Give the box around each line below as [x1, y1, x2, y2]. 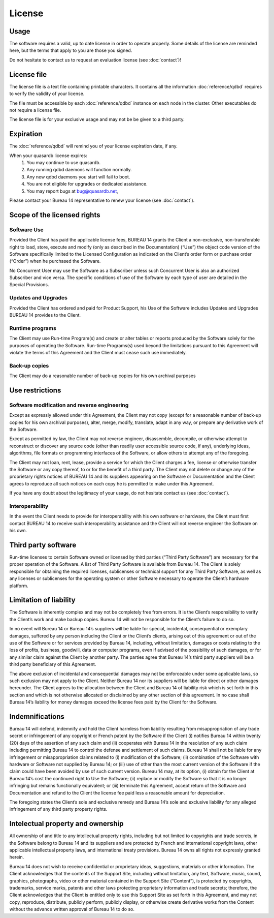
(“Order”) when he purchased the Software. [9, 258, 101, 264]
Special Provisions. [9, 282, 49, 288]
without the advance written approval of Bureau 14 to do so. [9, 906, 134, 912]
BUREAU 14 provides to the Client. [9, 312, 81, 318]
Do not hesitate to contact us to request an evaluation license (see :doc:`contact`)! [9, 56, 181, 63]
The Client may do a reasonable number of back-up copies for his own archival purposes [9, 373, 196, 379]
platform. [9, 583, 29, 589]
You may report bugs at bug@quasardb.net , [26, 188, 119, 194]
